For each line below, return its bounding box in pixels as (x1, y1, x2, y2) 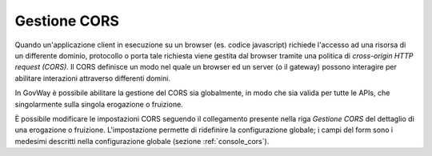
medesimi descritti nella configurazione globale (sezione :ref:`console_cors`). (14, 136, 270, 146)
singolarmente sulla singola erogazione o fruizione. (14, 99, 183, 109)
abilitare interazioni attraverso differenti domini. (14, 73, 171, 83)
